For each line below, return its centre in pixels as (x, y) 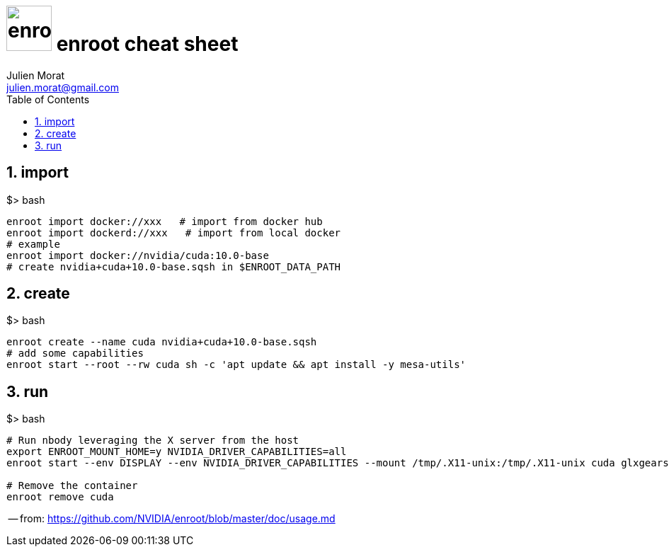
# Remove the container (72, 486)
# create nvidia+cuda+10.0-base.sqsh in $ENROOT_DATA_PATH (174, 266)
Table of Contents (48, 99)
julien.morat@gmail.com (63, 87)
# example (33, 244)
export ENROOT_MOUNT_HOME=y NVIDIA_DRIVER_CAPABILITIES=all (177, 452)
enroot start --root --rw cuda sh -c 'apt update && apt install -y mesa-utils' (236, 365)
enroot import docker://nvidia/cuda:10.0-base (138, 255)
